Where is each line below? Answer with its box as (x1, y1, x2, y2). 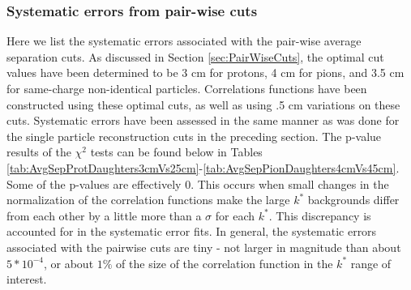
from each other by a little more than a (6, 207, 202, 224)
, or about (43, 254, 94, 271)
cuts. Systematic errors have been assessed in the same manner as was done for (6, 112, 400, 129)
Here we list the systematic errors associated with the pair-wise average (6, 32, 362, 49)
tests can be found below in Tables (90, 143, 263, 160)
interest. (6, 271, 47, 288)
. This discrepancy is (268, 207, 371, 224)
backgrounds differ (307, 191, 400, 208)
